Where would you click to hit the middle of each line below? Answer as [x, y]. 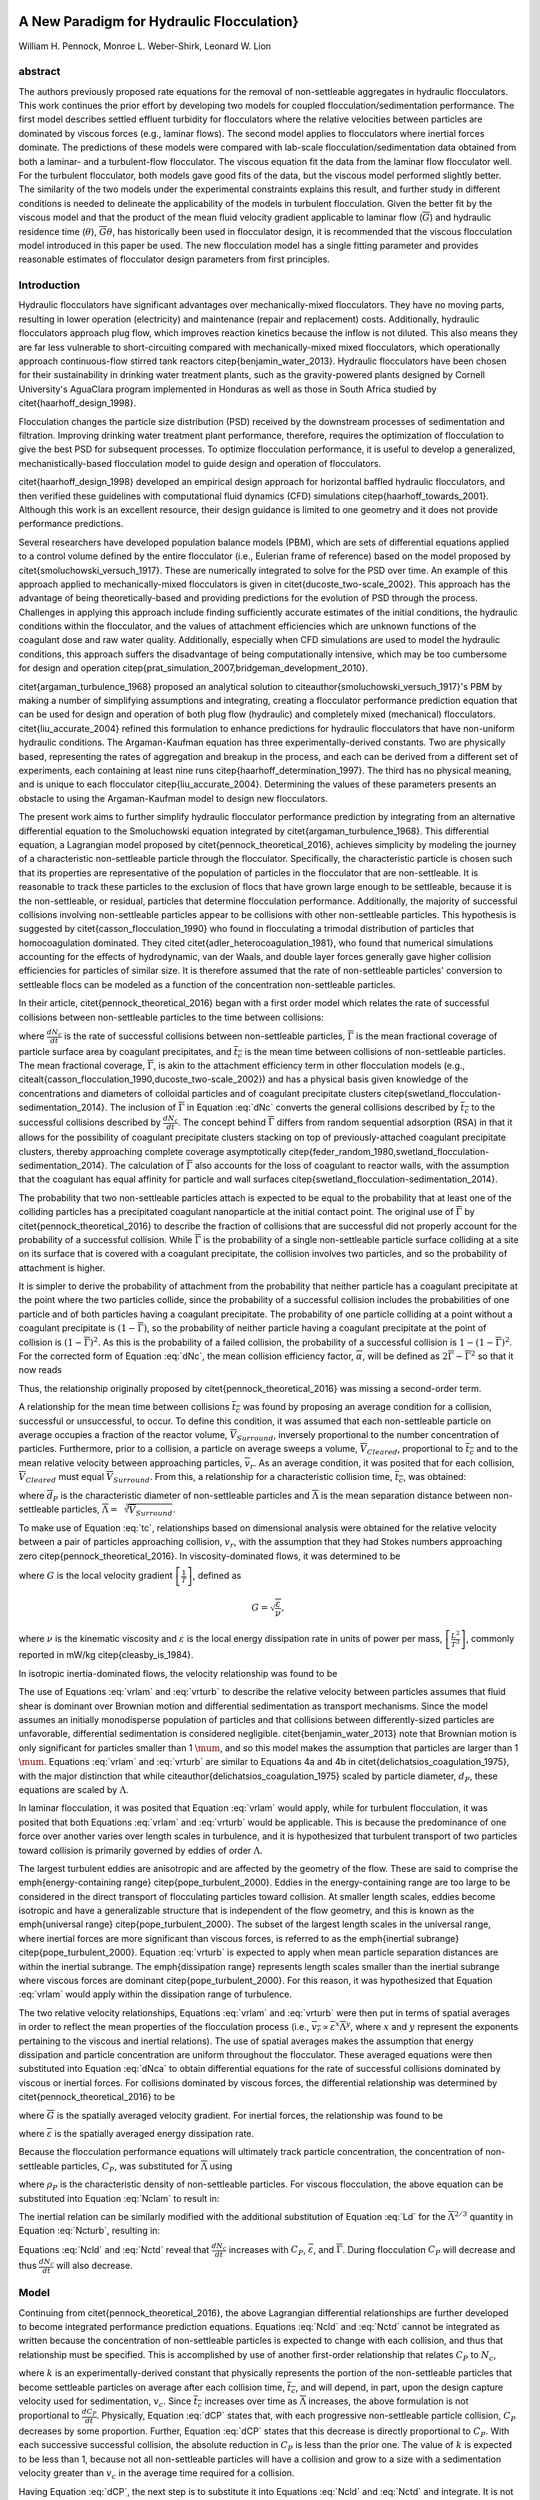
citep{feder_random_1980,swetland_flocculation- [389, 1151]
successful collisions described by [90, 1122]
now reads [40, 1370]
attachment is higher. [62, 1267]
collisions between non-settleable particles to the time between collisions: [171, 1017]
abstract [39, 72]
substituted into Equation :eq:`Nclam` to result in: [119, 2198]
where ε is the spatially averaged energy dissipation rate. [136, 2133]
